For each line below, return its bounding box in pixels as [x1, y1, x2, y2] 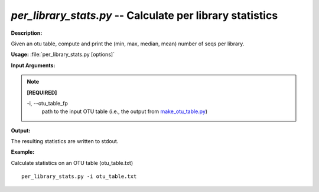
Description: [11, 29, 43, 37]
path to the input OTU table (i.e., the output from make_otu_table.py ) [41, 108, 208, 115]
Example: [11, 148, 35, 155]
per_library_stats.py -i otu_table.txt [21, 173, 137, 180]
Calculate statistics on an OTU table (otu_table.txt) [11, 159, 133, 166]
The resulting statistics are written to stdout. [11, 138, 119, 145]
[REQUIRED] [27, 89, 57, 96]
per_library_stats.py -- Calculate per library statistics [11, 9, 278, 22]
